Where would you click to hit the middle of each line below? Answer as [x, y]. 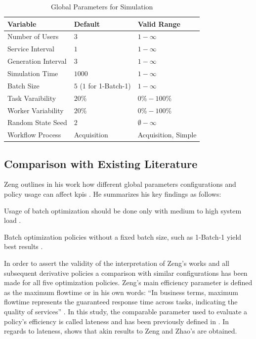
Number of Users [33, 36]
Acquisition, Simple [167, 135]
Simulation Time [33, 73]
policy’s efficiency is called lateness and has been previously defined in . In [117, 321]
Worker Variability [36, 110]
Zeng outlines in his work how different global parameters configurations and [120, 184]
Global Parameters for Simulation [102, 6]
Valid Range [159, 23]
